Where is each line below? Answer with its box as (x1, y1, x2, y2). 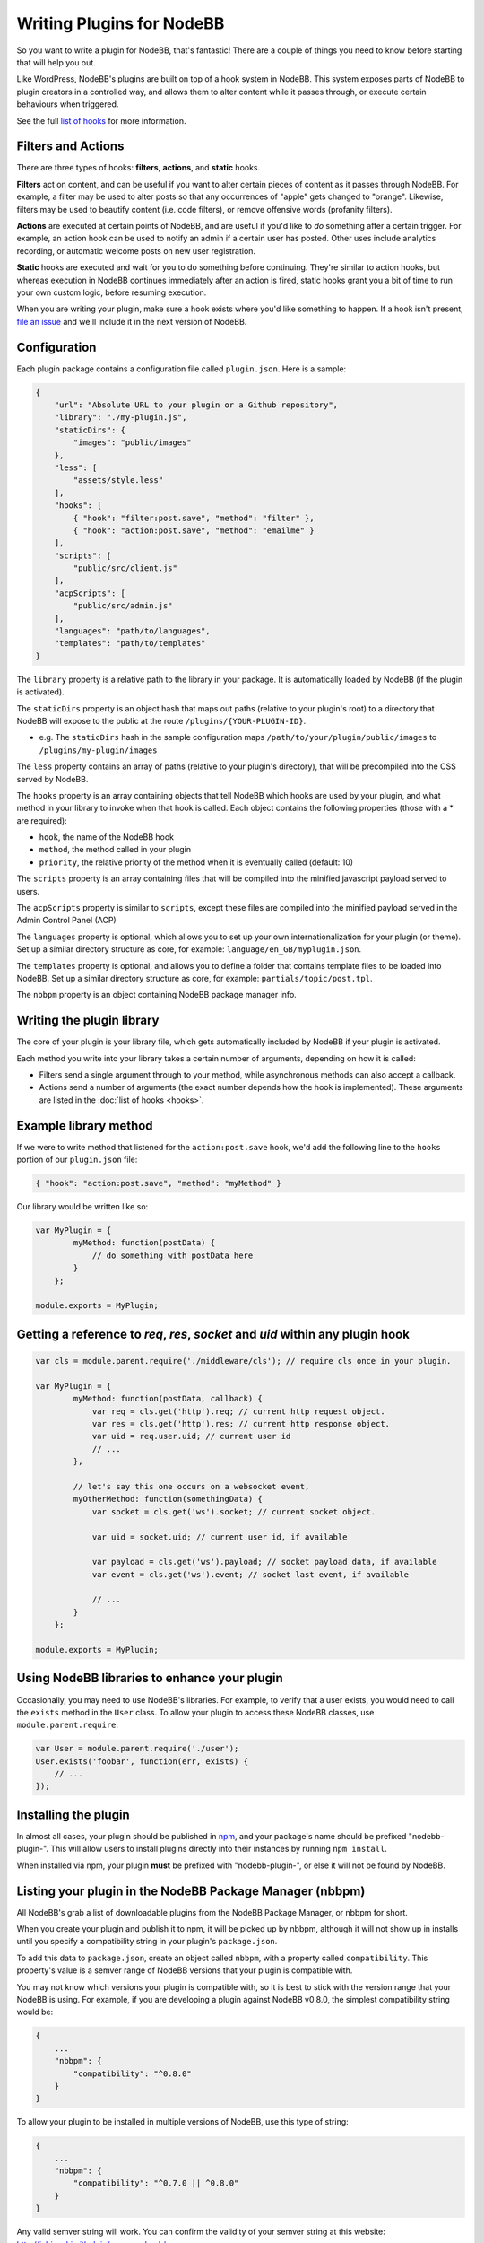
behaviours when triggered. (16, 99, 119, 109)
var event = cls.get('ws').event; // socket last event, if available (91, 1569, 410, 1579)
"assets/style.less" (73, 476, 164, 485)
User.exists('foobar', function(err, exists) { (35, 1756, 248, 1767)
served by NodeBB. (16, 773, 89, 784)
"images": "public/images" (73, 438, 192, 448)
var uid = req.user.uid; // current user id (91, 1431, 291, 1442)
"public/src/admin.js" (73, 601, 174, 611)
